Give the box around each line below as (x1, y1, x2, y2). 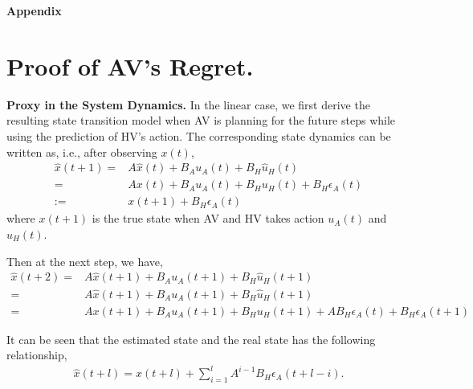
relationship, (6, 346, 67, 363)
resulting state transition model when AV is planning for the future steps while (6, 112, 396, 129)
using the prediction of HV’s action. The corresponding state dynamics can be (6, 127, 391, 144)
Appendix (6, 2, 62, 18)
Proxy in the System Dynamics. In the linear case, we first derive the (6, 96, 370, 113)
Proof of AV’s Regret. (6, 49, 254, 82)
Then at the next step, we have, (6, 252, 163, 269)
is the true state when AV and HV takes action (92, 210, 324, 227)
